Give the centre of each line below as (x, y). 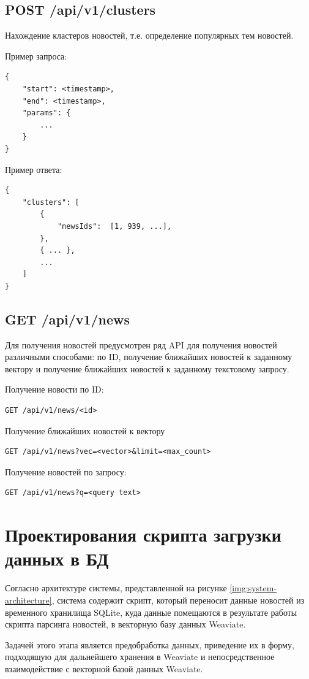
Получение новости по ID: (54, 389)
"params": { (47, 113)
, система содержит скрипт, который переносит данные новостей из (178, 600)
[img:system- (253, 588)
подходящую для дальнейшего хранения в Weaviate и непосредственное (140, 657)
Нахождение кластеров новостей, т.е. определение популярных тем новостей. (149, 35)
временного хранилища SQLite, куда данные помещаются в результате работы (151, 612)
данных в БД (57, 558)
